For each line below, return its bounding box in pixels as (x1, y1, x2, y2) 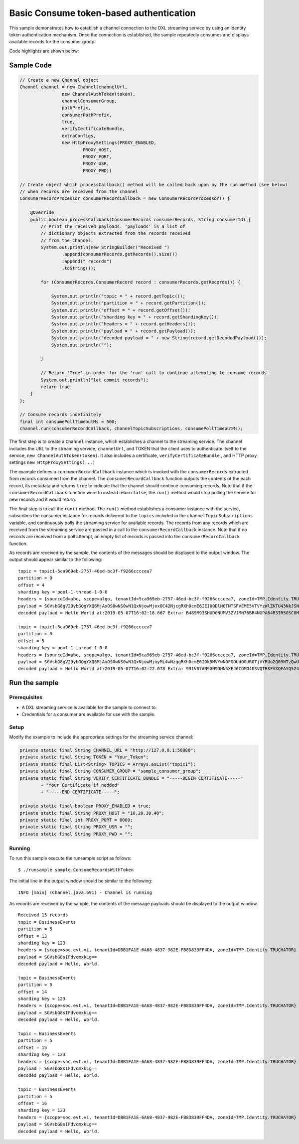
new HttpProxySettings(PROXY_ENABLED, (61, 140, 156, 145)
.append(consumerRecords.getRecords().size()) (61, 252, 178, 257)
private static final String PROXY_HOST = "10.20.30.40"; (19, 810, 164, 816)
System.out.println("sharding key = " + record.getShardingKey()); (51, 314, 220, 320)
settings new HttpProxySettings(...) (9, 459, 96, 465)
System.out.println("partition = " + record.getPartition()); (51, 300, 207, 306)
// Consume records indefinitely (19, 412, 102, 418)
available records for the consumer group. (9, 39, 96, 45)
